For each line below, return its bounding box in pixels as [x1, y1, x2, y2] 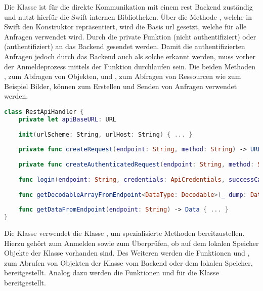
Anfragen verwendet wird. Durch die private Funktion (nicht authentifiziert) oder [4, 31, 256, 41]
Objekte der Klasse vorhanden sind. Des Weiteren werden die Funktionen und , [4, 247, 250, 258]
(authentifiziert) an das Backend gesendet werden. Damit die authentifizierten [4, 41, 245, 52]
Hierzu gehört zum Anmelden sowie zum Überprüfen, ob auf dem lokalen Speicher [4, 237, 259, 248]
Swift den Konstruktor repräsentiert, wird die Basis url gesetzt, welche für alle [4, 21, 247, 32]
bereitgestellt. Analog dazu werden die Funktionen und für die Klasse [4, 267, 219, 278]
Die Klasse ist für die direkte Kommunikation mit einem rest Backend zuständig [4, 2, 253, 12]
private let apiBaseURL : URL [18, 115, 116, 123]
